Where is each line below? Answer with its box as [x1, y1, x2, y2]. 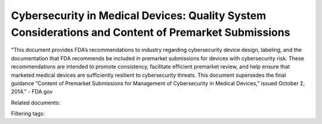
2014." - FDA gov [11, 88, 53, 95]
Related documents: [11, 99, 61, 106]
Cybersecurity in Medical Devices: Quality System [11, 9, 267, 22]
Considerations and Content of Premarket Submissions [11, 26, 290, 39]
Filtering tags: [11, 110, 45, 117]
